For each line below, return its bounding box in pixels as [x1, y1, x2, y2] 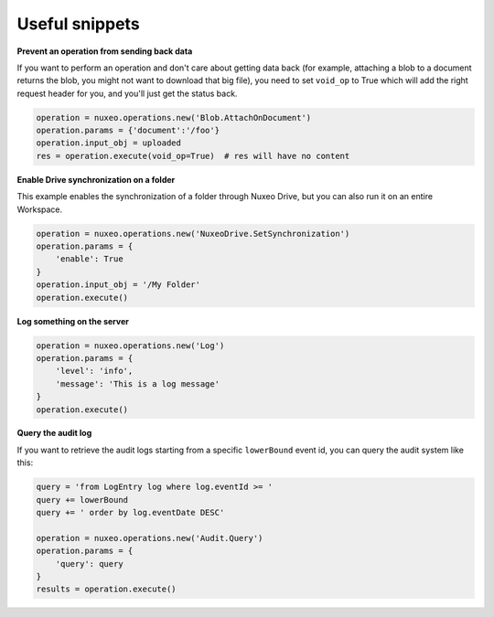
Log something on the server [16, 315, 130, 326]
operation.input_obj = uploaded [36, 138, 182, 148]
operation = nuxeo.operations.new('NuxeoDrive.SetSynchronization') [36, 229, 350, 239]
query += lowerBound [36, 495, 128, 505]
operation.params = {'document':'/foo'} [36, 125, 220, 136]
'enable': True [55, 254, 123, 264]
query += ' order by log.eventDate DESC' [36, 507, 225, 518]
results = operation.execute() [36, 584, 177, 594]
